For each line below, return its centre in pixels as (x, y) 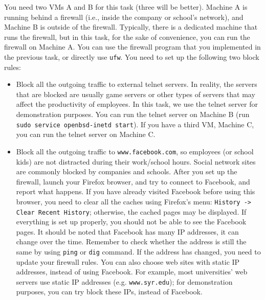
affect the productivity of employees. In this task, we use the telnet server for (137, 104)
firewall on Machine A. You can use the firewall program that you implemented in (132, 47)
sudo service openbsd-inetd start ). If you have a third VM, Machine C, (135, 124)
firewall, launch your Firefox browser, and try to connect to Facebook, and (133, 181)
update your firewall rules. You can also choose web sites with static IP (128, 261)
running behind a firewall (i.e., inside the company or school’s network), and (124, 17)
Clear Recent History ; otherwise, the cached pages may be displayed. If (131, 211)
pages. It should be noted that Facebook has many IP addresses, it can (127, 231)
